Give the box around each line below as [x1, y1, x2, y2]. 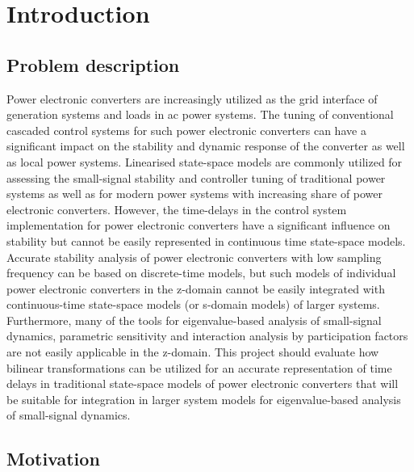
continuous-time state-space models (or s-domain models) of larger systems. [6, 296, 380, 313]
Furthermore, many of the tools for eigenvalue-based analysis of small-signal [6, 311, 382, 328]
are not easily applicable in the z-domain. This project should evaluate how [6, 343, 379, 360]
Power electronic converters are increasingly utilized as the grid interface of [6, 90, 378, 107]
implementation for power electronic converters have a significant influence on [6, 217, 391, 234]
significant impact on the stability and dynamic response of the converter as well [6, 137, 405, 154]
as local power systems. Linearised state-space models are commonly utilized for [6, 153, 403, 170]
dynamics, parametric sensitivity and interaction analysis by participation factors [6, 327, 408, 344]
